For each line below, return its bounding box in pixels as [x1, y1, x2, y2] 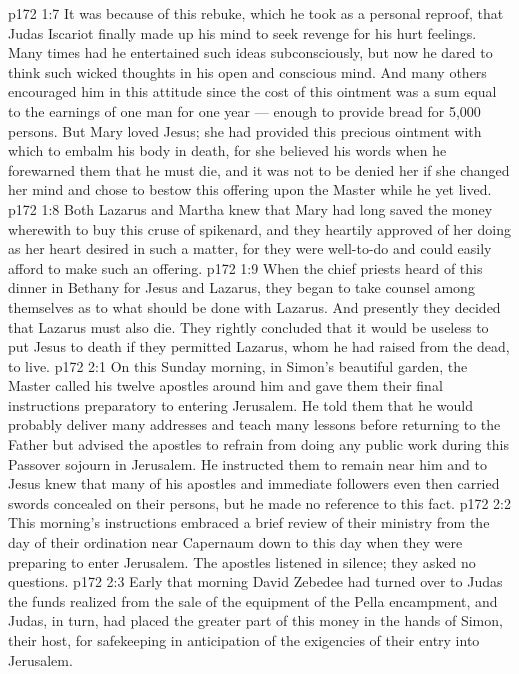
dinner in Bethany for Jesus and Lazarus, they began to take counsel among [8, 277, 475, 298]
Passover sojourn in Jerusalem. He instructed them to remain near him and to [8, 453, 487, 474]
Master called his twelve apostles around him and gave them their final [8, 375, 443, 396]
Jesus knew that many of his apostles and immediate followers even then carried [8, 473, 500, 494]
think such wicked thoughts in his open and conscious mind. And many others [8, 61, 487, 82]
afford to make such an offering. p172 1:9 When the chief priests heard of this [8, 257, 483, 278]
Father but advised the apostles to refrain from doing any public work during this [8, 434, 509, 455]
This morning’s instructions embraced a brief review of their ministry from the [8, 512, 490, 533]
